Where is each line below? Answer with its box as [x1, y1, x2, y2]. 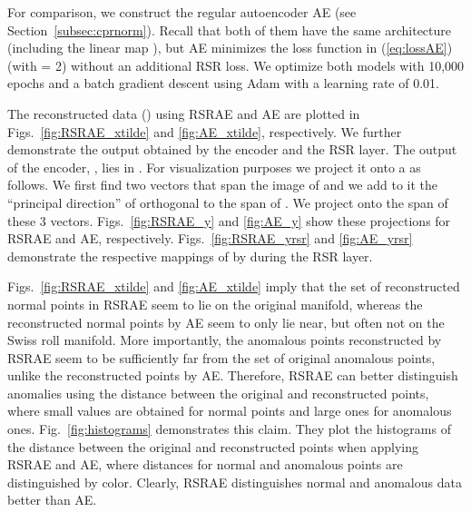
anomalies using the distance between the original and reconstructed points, [7, 383, 429, 402]
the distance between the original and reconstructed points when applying [7, 437, 419, 456]
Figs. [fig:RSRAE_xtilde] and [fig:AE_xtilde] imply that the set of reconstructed [7, 277, 460, 296]
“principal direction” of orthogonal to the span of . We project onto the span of [7, 192, 448, 212]
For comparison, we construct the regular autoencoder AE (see [7, 3, 357, 21]
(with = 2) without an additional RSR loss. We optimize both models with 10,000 [7, 55, 465, 74]
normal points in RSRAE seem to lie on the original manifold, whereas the [7, 294, 423, 313]
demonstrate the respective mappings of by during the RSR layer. [7, 246, 373, 265]
